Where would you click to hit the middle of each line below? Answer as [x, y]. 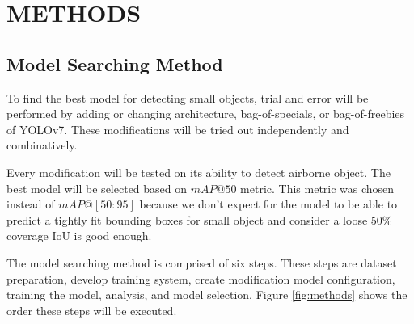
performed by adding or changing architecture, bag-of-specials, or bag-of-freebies [206, 114]
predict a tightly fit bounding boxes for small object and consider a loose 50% [199, 219]
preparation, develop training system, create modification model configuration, [201, 278]
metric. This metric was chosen [317, 188]
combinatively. [42, 145]
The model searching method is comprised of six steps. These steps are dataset [202, 262]
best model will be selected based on [97, 188]
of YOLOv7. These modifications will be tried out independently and [178, 129]
